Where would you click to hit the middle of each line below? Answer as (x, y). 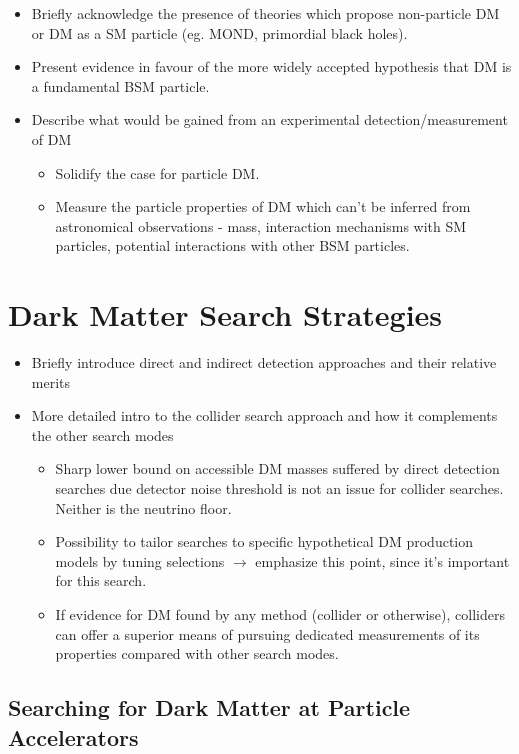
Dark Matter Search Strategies (225, 314)
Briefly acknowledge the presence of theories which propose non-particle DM (265, 13)
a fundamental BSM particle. (120, 85)
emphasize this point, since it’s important (382, 560)
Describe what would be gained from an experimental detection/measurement (269, 119)
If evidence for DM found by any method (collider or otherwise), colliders (280, 614)
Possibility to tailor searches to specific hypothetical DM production (264, 541)
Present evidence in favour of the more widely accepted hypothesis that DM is (271, 66)
